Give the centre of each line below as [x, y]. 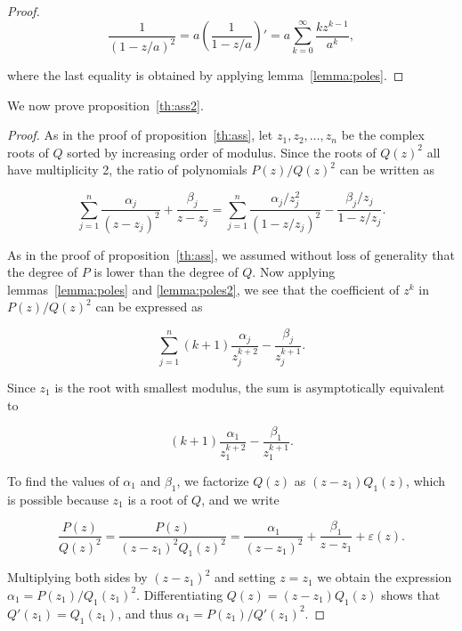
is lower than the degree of [166, 272]
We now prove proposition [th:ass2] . [105, 105]
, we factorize [213, 481]
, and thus [146, 613]
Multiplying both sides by [77, 577]
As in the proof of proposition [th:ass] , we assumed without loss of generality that [231, 254]
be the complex [383, 135]
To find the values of [63, 481]
